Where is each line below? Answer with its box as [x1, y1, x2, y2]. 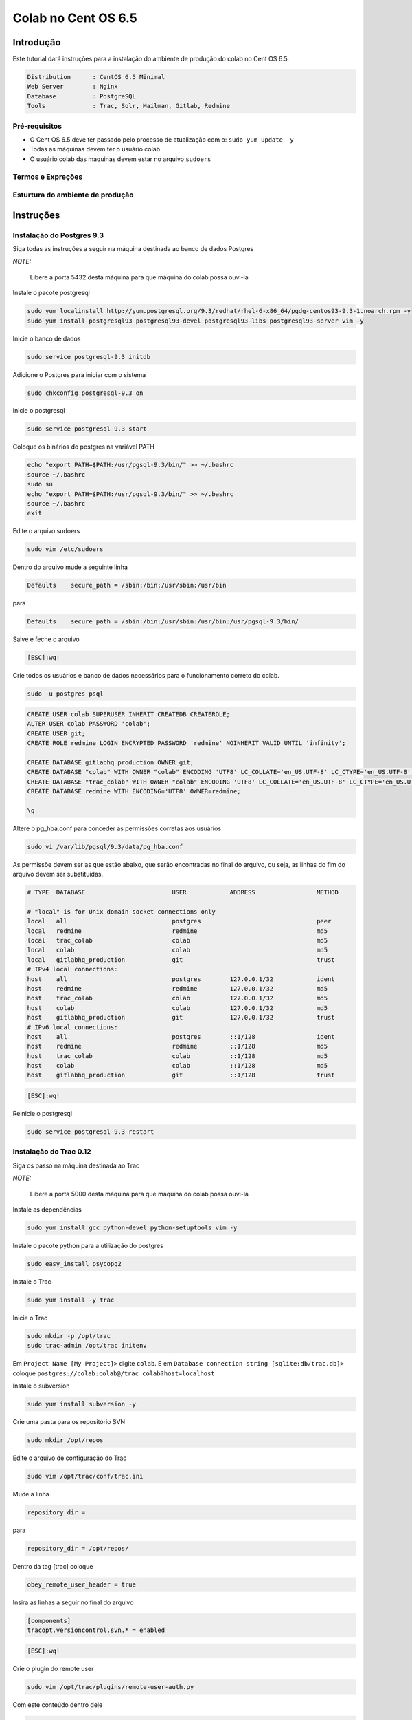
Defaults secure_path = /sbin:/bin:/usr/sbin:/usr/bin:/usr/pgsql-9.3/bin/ [27, 618, 299, 625]
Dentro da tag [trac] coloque [12, 1562, 93, 1570]
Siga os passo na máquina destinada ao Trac [12, 1161, 140, 1170]
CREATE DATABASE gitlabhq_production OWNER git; [27, 758, 194, 766]
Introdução [12, 36, 61, 48]
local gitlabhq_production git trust [27, 956, 336, 963]
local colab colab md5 [27, 946, 328, 954]
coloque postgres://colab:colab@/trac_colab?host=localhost [12, 1369, 216, 1377]
